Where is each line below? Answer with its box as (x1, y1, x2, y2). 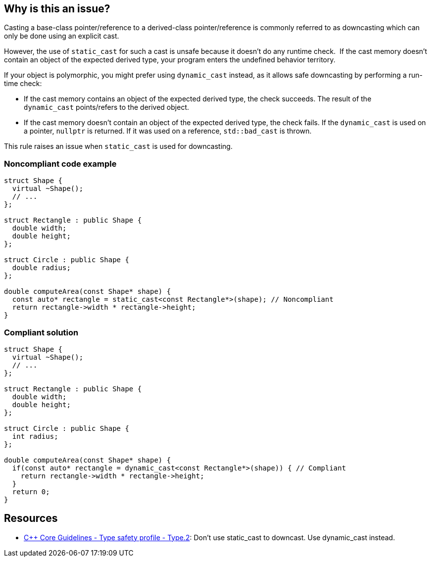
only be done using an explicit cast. (4, 32, 119, 41)
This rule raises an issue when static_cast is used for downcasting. (4, 142, 233, 151)
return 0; (12, 487, 50, 496)
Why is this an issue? (4, 2, 110, 15)
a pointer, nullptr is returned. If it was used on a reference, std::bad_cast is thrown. (24, 127, 312, 136)
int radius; (12, 432, 58, 440)
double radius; (12, 264, 71, 272)
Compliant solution (4, 327, 79, 337)
